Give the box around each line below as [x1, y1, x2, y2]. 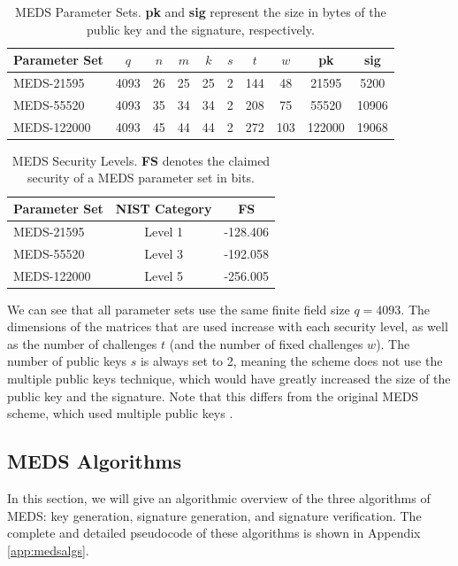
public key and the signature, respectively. [87, 19, 315, 38]
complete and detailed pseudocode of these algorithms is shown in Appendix [7, 523, 421, 542]
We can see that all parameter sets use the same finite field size [7, 299, 350, 318]
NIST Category [115, 199, 212, 217]
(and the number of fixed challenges [169, 334, 363, 353]
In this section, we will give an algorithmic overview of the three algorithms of [7, 488, 431, 507]
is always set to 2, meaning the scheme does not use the [140, 352, 443, 370]
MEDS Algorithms [7, 447, 182, 475]
